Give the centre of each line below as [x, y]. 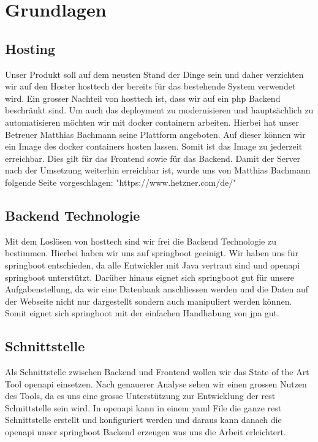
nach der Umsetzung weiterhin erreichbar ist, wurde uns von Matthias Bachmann [158, 170]
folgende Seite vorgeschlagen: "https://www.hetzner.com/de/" [121, 182]
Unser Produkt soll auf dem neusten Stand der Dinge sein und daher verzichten [154, 74]
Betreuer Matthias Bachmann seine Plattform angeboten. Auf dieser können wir [155, 134]
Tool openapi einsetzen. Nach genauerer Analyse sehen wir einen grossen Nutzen [156, 383]
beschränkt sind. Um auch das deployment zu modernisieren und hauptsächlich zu [159, 110]
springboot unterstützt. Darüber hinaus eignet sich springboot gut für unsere [150, 277]
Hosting [30, 48]
